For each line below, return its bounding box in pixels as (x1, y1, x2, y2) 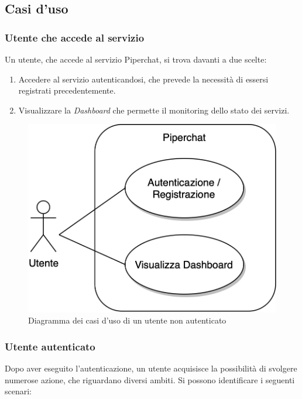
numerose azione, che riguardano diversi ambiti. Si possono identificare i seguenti (5, 373, 295, 386)
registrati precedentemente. (18, 84, 116, 97)
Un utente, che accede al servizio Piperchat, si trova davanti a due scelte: (5, 53, 267, 65)
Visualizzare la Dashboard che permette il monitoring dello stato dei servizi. (18, 104, 290, 116)
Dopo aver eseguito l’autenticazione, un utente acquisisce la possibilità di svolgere (5, 362, 297, 374)
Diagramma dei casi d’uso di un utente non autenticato (28, 314, 227, 326)
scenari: (5, 385, 32, 397)
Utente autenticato (5, 339, 95, 353)
